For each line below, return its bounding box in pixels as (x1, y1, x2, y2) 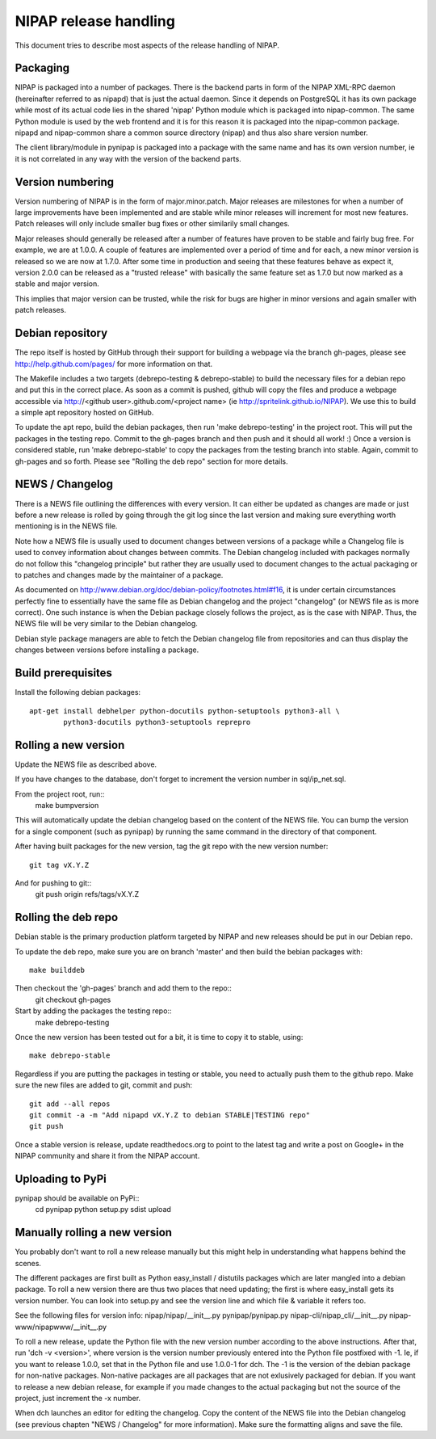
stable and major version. (15, 279, 100, 288)
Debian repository (15, 326, 108, 340)
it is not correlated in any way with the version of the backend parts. (15, 154, 241, 163)
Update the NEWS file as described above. (15, 759, 157, 769)
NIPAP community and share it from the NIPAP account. (15, 1151, 200, 1161)
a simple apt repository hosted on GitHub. (15, 408, 154, 418)
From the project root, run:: (15, 789, 105, 799)
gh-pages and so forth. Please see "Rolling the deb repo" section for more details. (15, 457, 288, 466)
